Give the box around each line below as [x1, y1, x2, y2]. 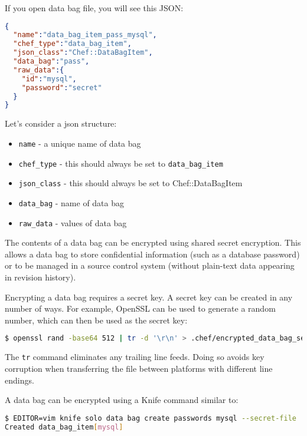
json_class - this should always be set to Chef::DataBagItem [18, 177, 243, 189]
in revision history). [5, 271, 76, 283]
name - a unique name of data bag [18, 137, 141, 149]
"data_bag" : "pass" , [13, 57, 90, 66]
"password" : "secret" [21, 83, 102, 92]
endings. [5, 374, 34, 386]
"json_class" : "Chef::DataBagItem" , [13, 48, 153, 57]
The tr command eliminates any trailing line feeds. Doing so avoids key [5, 351, 264, 363]
